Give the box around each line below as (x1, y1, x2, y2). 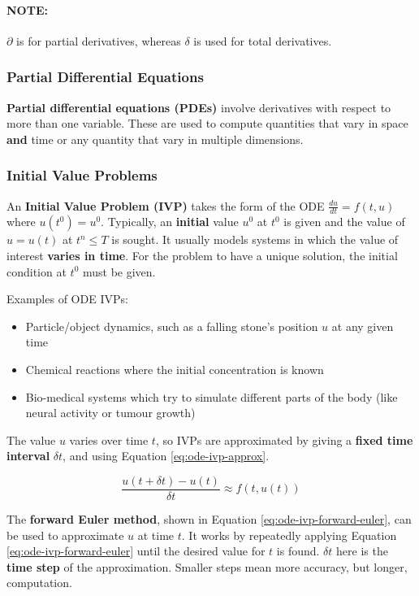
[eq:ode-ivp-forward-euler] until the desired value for (6, 542, 266, 559)
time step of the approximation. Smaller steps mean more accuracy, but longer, (6, 558, 408, 575)
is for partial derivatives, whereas (16, 32, 181, 49)
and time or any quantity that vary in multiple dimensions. (6, 130, 304, 147)
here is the (336, 542, 388, 559)
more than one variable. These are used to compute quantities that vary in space (6, 115, 408, 132)
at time (137, 526, 175, 543)
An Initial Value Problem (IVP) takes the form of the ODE (6, 197, 325, 214)
